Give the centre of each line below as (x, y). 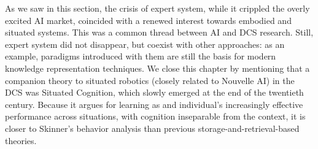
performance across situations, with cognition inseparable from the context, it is (155, 116)
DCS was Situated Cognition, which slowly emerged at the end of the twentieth (154, 92)
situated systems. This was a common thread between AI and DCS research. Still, (159, 32)
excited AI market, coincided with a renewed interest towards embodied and (148, 20)
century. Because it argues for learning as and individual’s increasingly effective (154, 104)
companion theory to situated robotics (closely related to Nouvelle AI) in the (150, 80)
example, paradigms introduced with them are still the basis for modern (141, 56)
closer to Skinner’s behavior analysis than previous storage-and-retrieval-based (152, 128)
